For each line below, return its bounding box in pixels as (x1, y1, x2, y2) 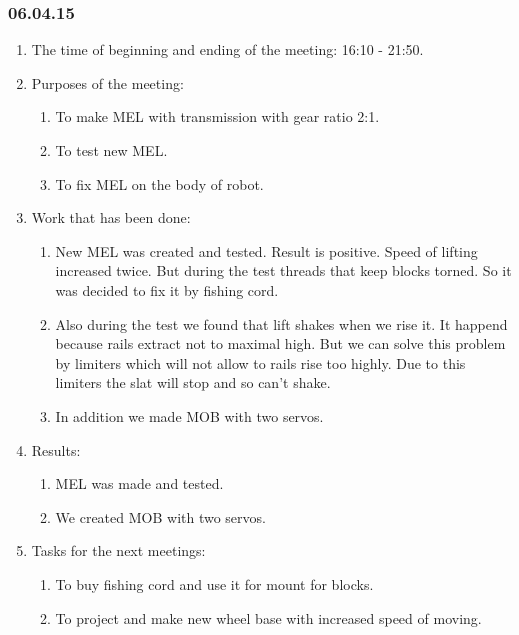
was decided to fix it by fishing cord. (55, 279, 279, 300)
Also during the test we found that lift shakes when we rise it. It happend (55, 313, 508, 334)
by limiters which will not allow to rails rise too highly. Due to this (55, 352, 466, 373)
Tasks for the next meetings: (31, 540, 206, 561)
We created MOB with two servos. (55, 506, 266, 527)
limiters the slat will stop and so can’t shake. (55, 372, 331, 393)
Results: (31, 439, 81, 460)
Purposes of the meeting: (31, 72, 184, 93)
